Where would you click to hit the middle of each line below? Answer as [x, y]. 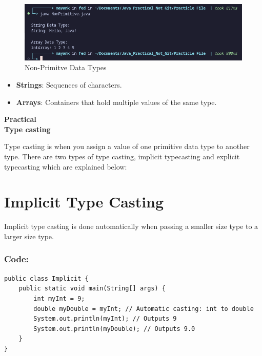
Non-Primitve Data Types [66, 67]
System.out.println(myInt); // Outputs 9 [105, 319]
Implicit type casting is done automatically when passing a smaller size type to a [131, 226]
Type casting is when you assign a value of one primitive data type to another [127, 146]
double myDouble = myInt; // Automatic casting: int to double [144, 309]
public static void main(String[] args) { [92, 289]
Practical [20, 119]
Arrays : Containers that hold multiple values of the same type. [116, 102]
